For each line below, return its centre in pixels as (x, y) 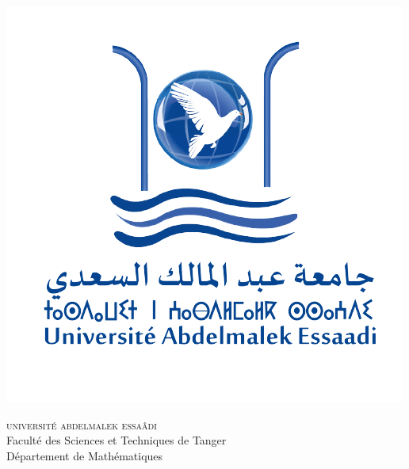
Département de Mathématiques (85, 455)
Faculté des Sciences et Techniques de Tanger (117, 440)
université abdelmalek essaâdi (82, 424)
